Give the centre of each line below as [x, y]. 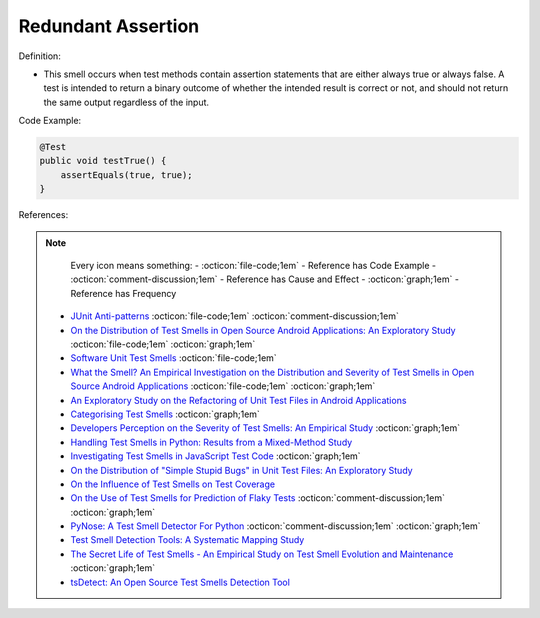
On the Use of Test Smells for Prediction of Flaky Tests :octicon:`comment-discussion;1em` [257, 498]
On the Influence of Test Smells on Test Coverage [172, 484]
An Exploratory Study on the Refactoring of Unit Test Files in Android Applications [238, 400]
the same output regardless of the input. [126, 102]
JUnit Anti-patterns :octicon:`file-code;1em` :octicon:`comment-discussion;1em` [234, 316]
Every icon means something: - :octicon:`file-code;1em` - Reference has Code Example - [253, 266]
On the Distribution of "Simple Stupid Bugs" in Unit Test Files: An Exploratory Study [242, 470]
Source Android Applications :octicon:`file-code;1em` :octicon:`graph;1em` [223, 386]
